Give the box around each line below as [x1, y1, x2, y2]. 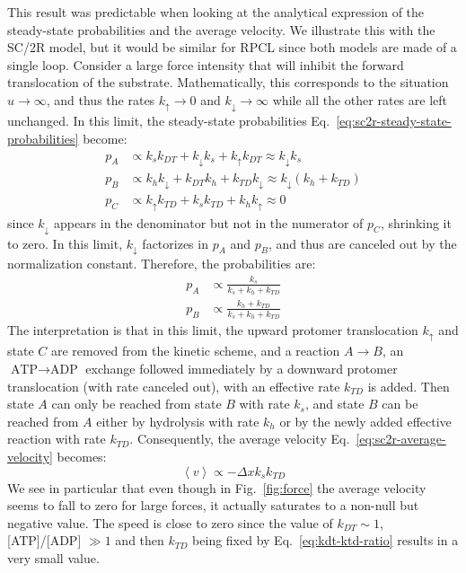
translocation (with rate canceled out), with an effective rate [7, 376, 340, 395]
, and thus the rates [46, 90, 155, 109]
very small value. [7, 549, 100, 568]
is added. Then [367, 376, 450, 395]
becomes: [57, 447, 107, 466]
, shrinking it [380, 213, 452, 232]
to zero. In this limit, [7, 234, 123, 252]
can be [382, 394, 418, 413]
